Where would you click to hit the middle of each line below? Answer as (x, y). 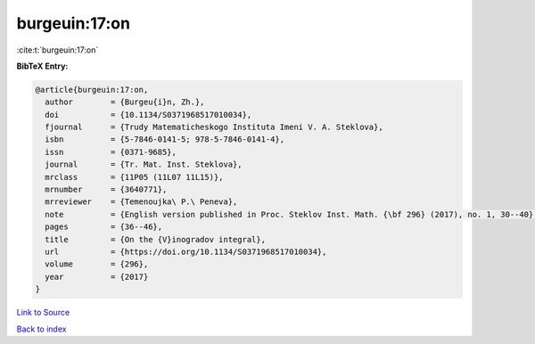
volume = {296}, (97, 264)
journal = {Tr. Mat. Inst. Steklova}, (144, 164)
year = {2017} (97, 277)
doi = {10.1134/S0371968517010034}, (148, 115)
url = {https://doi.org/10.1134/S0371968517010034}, (186, 252)
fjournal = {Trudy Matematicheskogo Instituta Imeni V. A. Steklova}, (214, 127)
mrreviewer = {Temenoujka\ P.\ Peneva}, (141, 202)
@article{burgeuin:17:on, (92, 90)
